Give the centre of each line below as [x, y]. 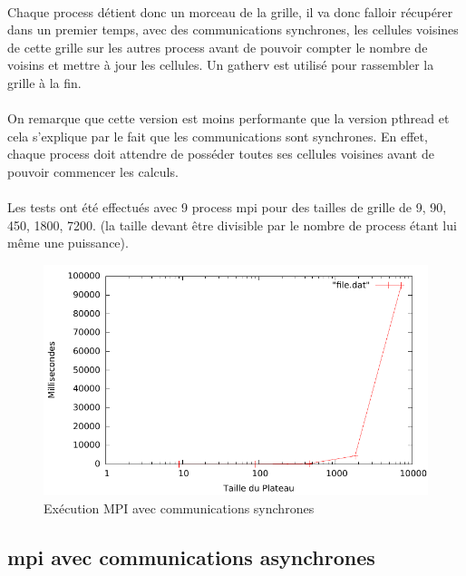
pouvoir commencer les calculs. [93, 171]
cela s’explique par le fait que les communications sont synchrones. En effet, [218, 136]
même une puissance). [68, 243]
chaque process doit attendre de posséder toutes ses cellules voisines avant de [221, 154]
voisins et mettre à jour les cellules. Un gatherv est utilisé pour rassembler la [221, 65]
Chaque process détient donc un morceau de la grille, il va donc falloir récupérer [230, 11]
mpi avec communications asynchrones [191, 556]
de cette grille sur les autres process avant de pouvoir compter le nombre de [218, 47]
